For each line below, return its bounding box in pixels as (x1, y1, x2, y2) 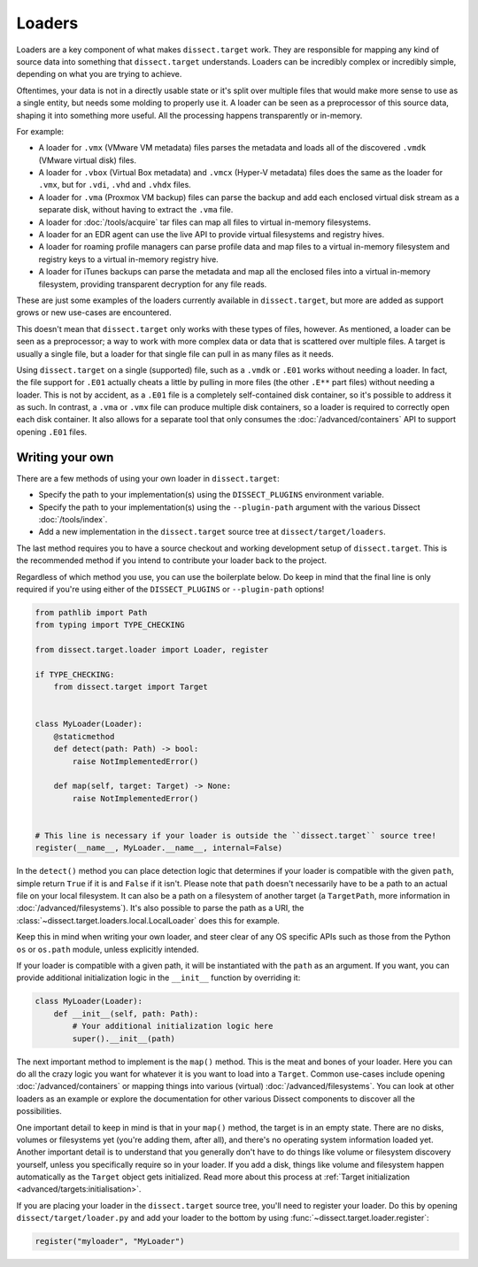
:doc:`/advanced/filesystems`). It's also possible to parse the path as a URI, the (16, 903, 305, 914)
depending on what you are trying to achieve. (16, 69, 182, 80)
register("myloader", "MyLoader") (35, 1236, 185, 1247)
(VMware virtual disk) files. (38, 155, 137, 166)
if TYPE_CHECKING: (35, 669, 115, 679)
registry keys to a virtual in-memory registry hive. (38, 253, 219, 265)
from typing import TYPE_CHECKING (35, 620, 185, 630)
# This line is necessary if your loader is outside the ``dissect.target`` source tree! (35, 831, 437, 840)
